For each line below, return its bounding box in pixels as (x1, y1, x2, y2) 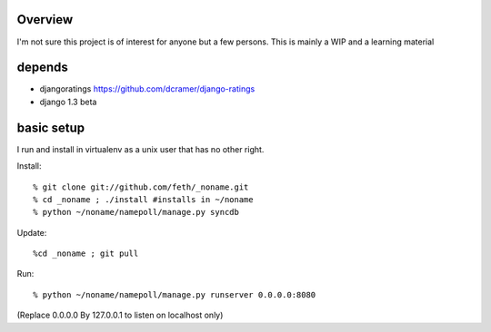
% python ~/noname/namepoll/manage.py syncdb (33, 207, 240, 218)
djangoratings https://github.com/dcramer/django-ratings (39, 83, 256, 94)
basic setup (16, 120, 85, 135)
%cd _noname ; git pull (33, 249, 139, 259)
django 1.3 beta (39, 96, 97, 107)
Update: (16, 227, 47, 238)
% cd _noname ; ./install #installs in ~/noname (33, 194, 254, 204)
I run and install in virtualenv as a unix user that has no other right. (16, 143, 265, 154)
